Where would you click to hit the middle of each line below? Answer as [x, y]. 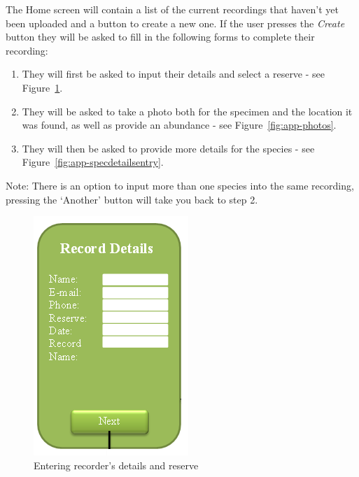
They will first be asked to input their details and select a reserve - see [174, 74]
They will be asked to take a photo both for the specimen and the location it [187, 111]
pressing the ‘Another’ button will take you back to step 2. [132, 199]
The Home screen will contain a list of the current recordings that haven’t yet [172, 9]
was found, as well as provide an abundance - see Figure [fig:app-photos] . [179, 125]
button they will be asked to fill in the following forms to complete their [160, 37]
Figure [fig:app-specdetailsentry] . [93, 162]
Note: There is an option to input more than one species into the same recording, [180, 185]
